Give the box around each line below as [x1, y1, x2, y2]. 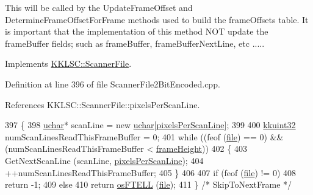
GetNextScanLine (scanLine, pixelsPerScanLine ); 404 [5, 154, 204, 166]
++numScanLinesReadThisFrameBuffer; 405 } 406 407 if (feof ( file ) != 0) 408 [5, 166, 297, 179]
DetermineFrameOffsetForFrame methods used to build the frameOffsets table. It [5, 13, 309, 26]
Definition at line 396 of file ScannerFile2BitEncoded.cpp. [5, 77, 220, 90]
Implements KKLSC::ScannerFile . [5, 57, 132, 70]
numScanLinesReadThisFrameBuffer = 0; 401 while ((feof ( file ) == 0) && [5, 130, 284, 143]
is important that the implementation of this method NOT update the [5, 25, 268, 38]
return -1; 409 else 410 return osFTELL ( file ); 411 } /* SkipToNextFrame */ [5, 178, 292, 191]
